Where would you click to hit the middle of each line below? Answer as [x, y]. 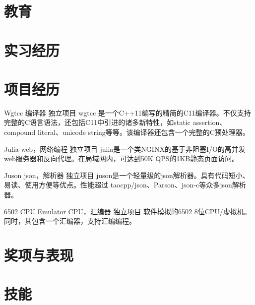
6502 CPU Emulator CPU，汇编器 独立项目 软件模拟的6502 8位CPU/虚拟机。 [127, 211]
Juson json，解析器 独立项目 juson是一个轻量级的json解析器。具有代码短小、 [127, 175]
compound [20, 132]
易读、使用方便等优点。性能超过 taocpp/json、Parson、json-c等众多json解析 [125, 185]
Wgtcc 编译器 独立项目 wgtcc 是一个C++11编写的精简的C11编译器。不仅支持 [127, 112]
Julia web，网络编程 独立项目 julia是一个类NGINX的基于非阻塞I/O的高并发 [125, 149]
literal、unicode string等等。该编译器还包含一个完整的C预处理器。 [144, 132]
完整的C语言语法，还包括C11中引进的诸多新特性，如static [97, 122]
